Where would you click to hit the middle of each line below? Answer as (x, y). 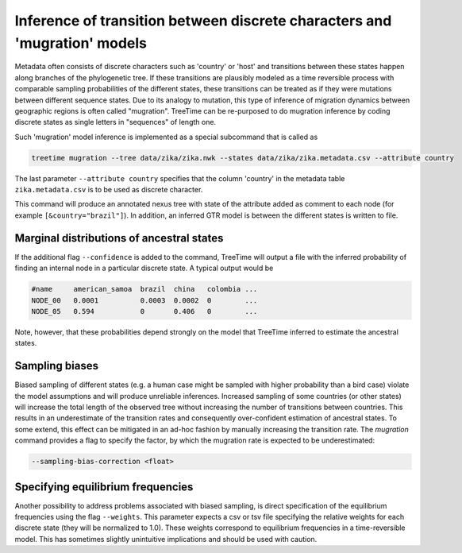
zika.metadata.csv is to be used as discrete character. (109, 190)
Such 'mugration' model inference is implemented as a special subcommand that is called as (166, 137)
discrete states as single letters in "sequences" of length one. (115, 122)
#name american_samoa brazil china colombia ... (144, 289)
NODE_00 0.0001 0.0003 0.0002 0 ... (144, 300)
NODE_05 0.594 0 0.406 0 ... (144, 311)
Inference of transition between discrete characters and (203, 21)
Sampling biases (57, 366)
